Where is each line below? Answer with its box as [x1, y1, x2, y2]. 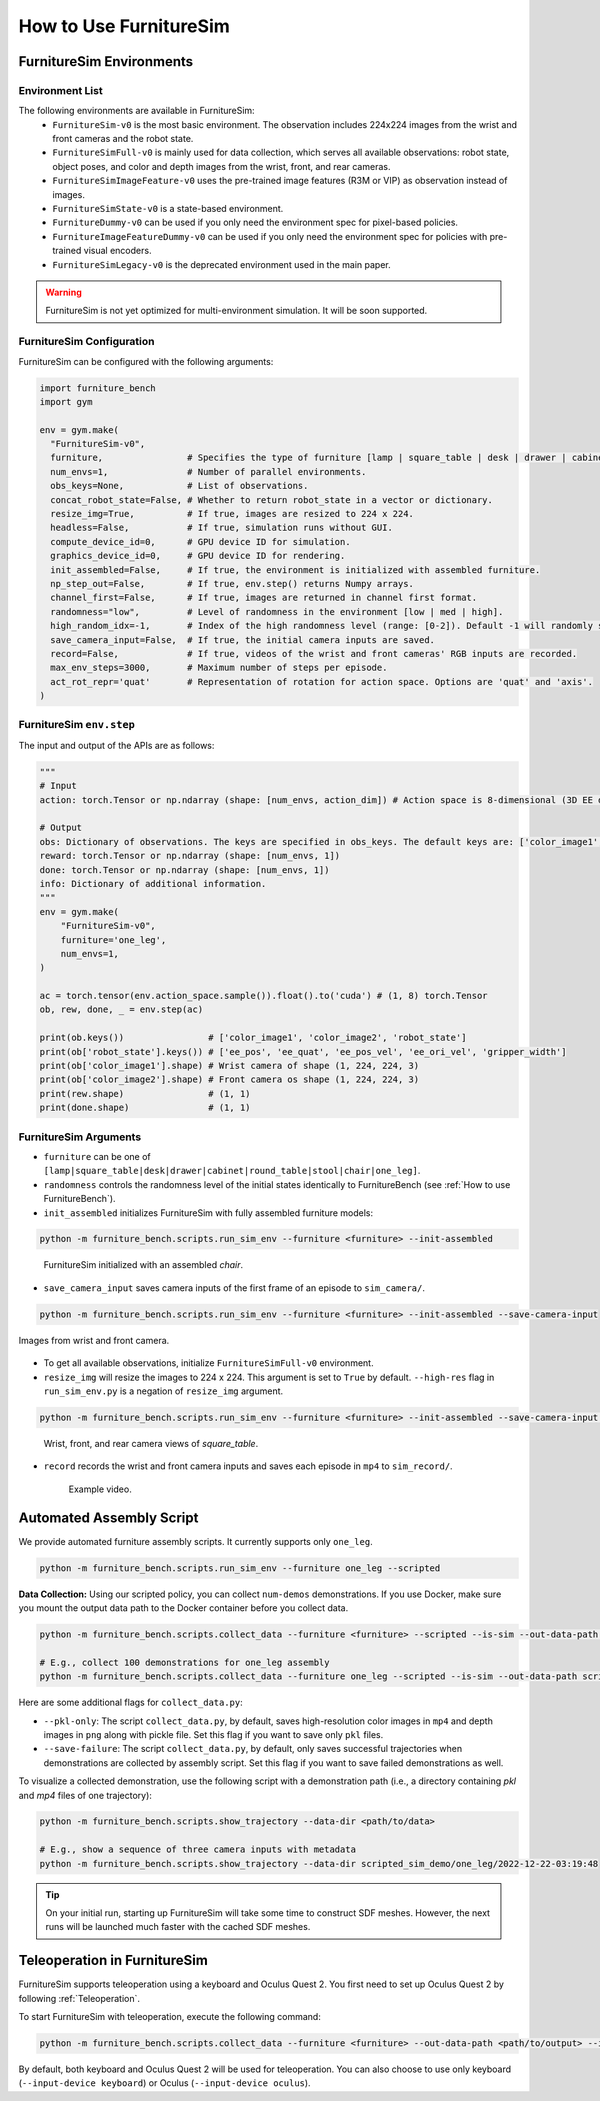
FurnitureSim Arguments [18, 1130, 142, 1144]
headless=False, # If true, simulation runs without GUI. [50, 522, 394, 534]
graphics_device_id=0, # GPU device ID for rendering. [50, 550, 346, 562]
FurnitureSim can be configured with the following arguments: [18, 355, 274, 367]
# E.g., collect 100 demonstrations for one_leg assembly [39, 1656, 330, 1668]
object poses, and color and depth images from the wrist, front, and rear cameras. [52, 160, 391, 172]
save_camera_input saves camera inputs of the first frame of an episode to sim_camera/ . [43, 1281, 425, 1294]
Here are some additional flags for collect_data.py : [18, 1696, 244, 1709]
